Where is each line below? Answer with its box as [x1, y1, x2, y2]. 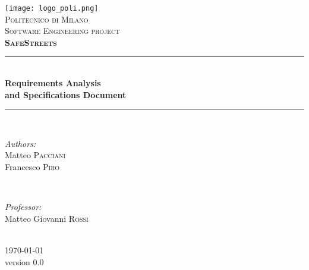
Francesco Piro [5, 161, 60, 172]
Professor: [5, 200, 42, 213]
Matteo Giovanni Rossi [5, 212, 89, 224]
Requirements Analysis [5, 77, 101, 89]
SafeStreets [5, 36, 57, 48]
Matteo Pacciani [5, 149, 66, 161]
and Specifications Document [5, 88, 127, 101]
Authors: [5, 137, 36, 149]
